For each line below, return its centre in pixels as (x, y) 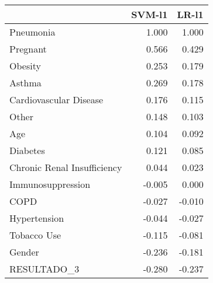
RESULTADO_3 (44, 269)
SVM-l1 (150, 14)
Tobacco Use (35, 235)
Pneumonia (32, 32)
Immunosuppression (50, 184)
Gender (24, 252)
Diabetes (27, 150)
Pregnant (28, 49)
